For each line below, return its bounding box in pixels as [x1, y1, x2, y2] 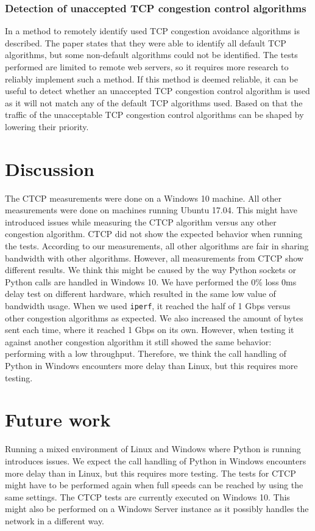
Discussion [5, 156, 94, 181]
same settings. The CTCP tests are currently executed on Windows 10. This [5, 490, 290, 503]
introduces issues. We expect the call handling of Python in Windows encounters [5, 454, 306, 467]
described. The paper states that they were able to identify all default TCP [5, 36, 286, 49]
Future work [5, 407, 111, 432]
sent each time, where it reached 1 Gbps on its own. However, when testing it [5, 323, 294, 336]
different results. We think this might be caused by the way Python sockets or [5, 263, 296, 276]
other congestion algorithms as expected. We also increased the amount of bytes [5, 311, 303, 324]
